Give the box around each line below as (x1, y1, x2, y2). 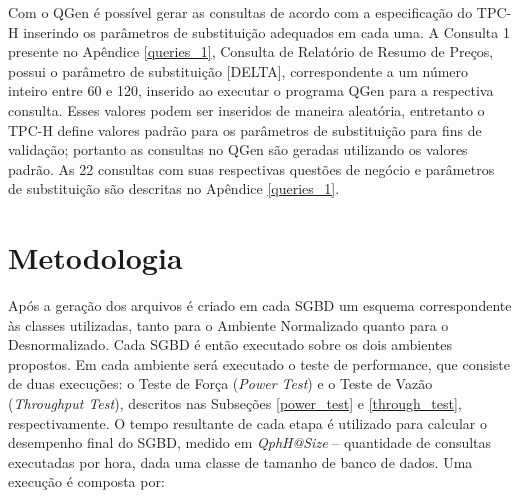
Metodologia (8, 237, 183, 278)
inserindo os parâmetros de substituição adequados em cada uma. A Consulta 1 (23, 21, 510, 42)
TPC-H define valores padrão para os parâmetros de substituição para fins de (8, 119, 482, 140)
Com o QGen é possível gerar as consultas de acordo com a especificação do (8, 2, 473, 22)
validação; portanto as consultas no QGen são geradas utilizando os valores (8, 139, 468, 160)
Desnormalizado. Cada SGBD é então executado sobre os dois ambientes (8, 334, 453, 355)
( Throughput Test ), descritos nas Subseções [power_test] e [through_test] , (8, 393, 462, 414)
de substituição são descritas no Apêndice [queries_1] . (8, 178, 340, 199)
